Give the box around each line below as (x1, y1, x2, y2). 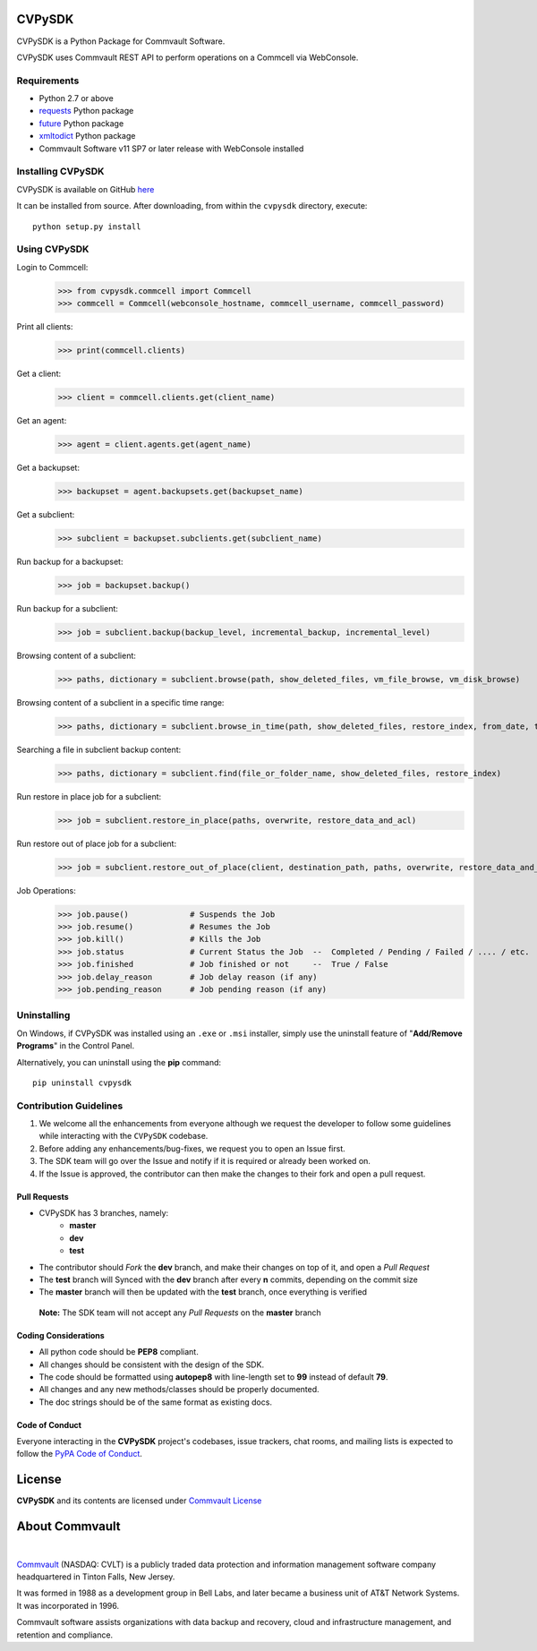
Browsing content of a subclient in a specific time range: (16, 697, 225, 707)
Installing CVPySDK (16, 166, 105, 178)
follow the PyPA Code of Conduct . (16, 1449, 143, 1459)
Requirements (16, 74, 80, 87)
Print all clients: (16, 321, 73, 332)
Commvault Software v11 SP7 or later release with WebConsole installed (38, 143, 304, 154)
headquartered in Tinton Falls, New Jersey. (16, 1571, 175, 1582)
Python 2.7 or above (38, 93, 114, 104)
